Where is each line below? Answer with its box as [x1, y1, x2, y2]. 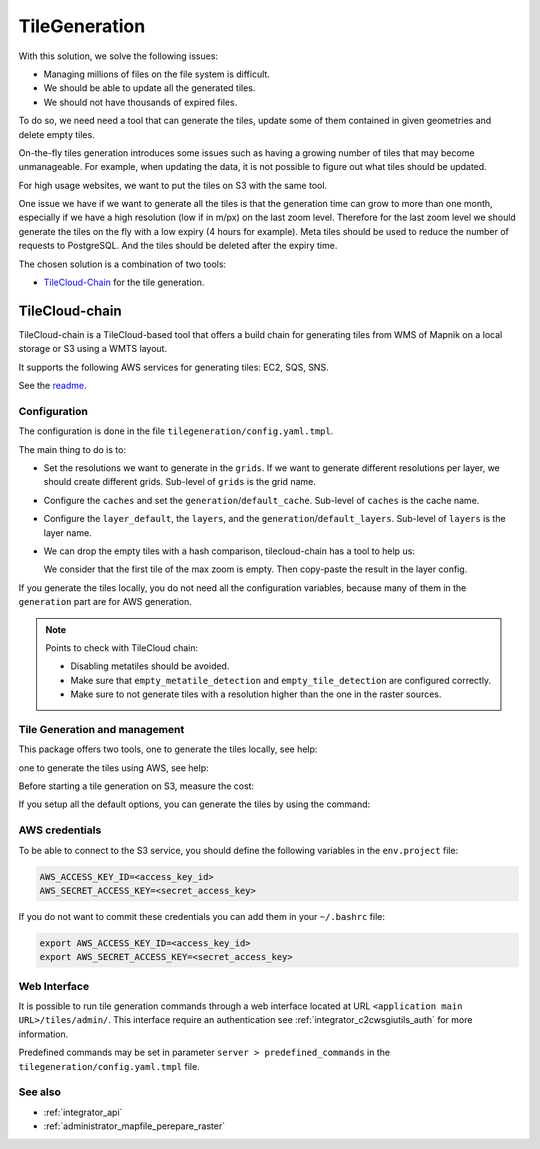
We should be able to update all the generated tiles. [43, 82, 256, 94]
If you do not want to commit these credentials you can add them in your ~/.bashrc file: [18, 910, 385, 922]
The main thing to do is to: [18, 443, 127, 455]
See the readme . [18, 380, 87, 392]
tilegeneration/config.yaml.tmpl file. [18, 1060, 200, 1072]
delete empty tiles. [18, 128, 95, 140]
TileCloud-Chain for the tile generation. [43, 276, 205, 289]
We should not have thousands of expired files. [43, 96, 238, 108]
